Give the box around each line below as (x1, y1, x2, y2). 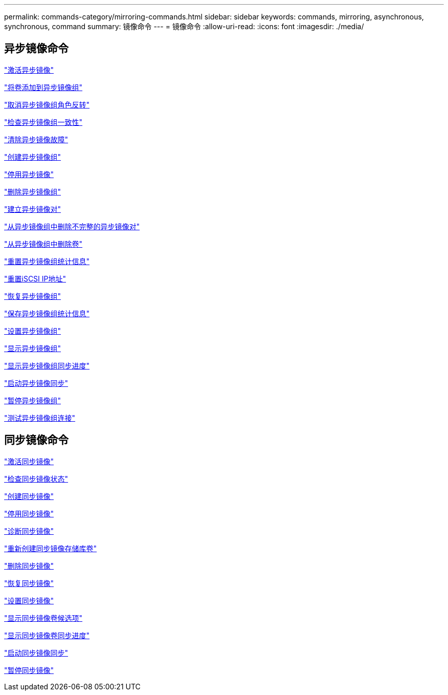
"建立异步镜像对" (4, 204, 61, 213)
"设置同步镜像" (4, 596, 54, 605)
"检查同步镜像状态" (4, 474, 69, 483)
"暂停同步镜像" (4, 665, 54, 675)
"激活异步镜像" (4, 65, 54, 74)
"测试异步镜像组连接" (4, 413, 76, 422)
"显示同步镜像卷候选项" (4, 613, 83, 622)
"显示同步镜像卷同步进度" (4, 631, 90, 640)
